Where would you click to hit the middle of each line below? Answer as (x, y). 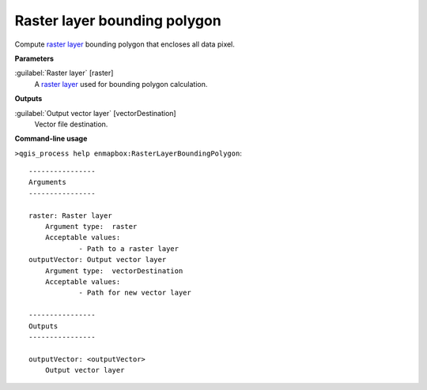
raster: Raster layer (70, 216)
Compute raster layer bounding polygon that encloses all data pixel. (125, 44)
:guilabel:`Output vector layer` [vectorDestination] (96, 113)
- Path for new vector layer (135, 293)
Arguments (47, 182)
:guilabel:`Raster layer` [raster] (64, 73)
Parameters (34, 58)
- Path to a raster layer (129, 248)
